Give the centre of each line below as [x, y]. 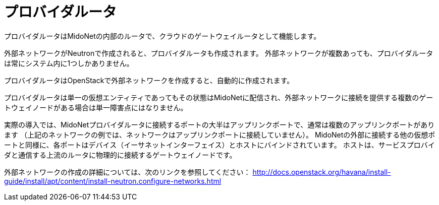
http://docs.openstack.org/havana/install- [322, 172]
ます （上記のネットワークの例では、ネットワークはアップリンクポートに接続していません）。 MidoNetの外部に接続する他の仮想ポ [220, 134]
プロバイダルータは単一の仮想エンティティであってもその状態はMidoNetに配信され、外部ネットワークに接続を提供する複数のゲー [219, 97]
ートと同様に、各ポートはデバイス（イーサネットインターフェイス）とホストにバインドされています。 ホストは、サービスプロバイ [219, 145]
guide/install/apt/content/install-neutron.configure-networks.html [113, 181]
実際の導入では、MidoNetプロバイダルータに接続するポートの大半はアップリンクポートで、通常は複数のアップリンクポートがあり [219, 124]
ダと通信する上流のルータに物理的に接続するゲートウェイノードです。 [120, 155]
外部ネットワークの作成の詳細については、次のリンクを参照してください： [127, 172]
